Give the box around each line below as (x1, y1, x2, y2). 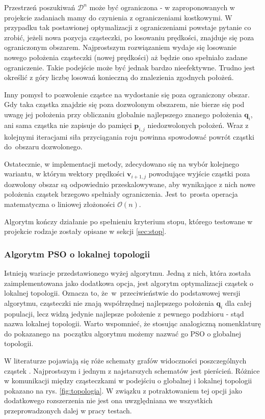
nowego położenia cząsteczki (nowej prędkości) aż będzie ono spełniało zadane (4, 51, 248, 62)
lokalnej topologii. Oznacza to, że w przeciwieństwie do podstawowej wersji (4, 287, 241, 298)
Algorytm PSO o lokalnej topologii (4, 247, 150, 260)
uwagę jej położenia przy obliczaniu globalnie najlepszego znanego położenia (4, 109, 242, 119)
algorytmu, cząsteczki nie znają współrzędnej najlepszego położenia (4, 297, 214, 308)
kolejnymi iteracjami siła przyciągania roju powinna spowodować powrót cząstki (4, 131, 254, 142)
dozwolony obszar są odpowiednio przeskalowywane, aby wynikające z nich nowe (4, 178, 256, 189)
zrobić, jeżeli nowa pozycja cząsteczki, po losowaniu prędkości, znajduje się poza (4, 32, 254, 42)
